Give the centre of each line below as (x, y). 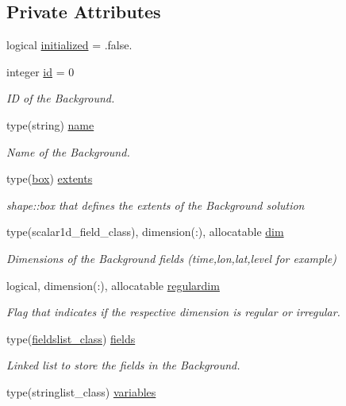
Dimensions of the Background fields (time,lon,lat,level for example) (171, 258)
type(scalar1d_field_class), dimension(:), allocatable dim (145, 232)
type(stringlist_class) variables (81, 391)
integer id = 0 (40, 71)
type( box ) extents (50, 178)
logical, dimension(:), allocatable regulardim (113, 285)
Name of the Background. (68, 151)
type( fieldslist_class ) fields (71, 338)
